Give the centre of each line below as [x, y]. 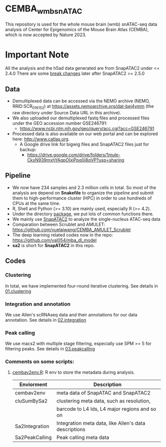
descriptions [71, 430]
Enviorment [33, 385]
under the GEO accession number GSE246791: [60, 123]
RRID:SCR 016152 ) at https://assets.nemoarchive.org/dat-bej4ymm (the [83, 107]
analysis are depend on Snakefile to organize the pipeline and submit [83, 193]
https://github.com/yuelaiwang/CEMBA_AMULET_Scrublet [71, 229]
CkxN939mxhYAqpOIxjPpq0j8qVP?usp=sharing [76, 160]
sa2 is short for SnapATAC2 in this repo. [53, 245]
